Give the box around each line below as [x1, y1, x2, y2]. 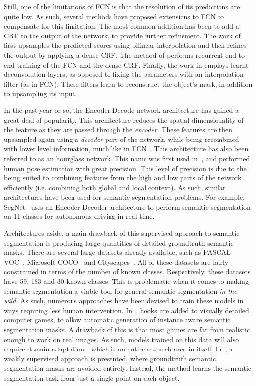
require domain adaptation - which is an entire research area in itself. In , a [4, 344, 233, 354]
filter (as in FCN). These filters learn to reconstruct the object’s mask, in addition [4, 78, 253, 89]
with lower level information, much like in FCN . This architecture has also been [4, 143, 249, 154]
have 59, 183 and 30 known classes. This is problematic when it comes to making [4, 276, 249, 286]
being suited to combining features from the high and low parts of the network [4, 173, 242, 183]
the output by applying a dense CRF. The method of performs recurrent [4, 49, 223, 60]
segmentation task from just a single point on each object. [4, 372, 180, 383]
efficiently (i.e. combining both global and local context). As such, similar [4, 182, 226, 192]
